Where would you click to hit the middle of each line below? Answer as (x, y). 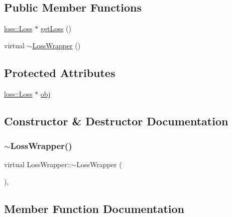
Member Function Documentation (94, 208)
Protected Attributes (60, 72)
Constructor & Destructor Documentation (116, 121)
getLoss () (56, 28)
